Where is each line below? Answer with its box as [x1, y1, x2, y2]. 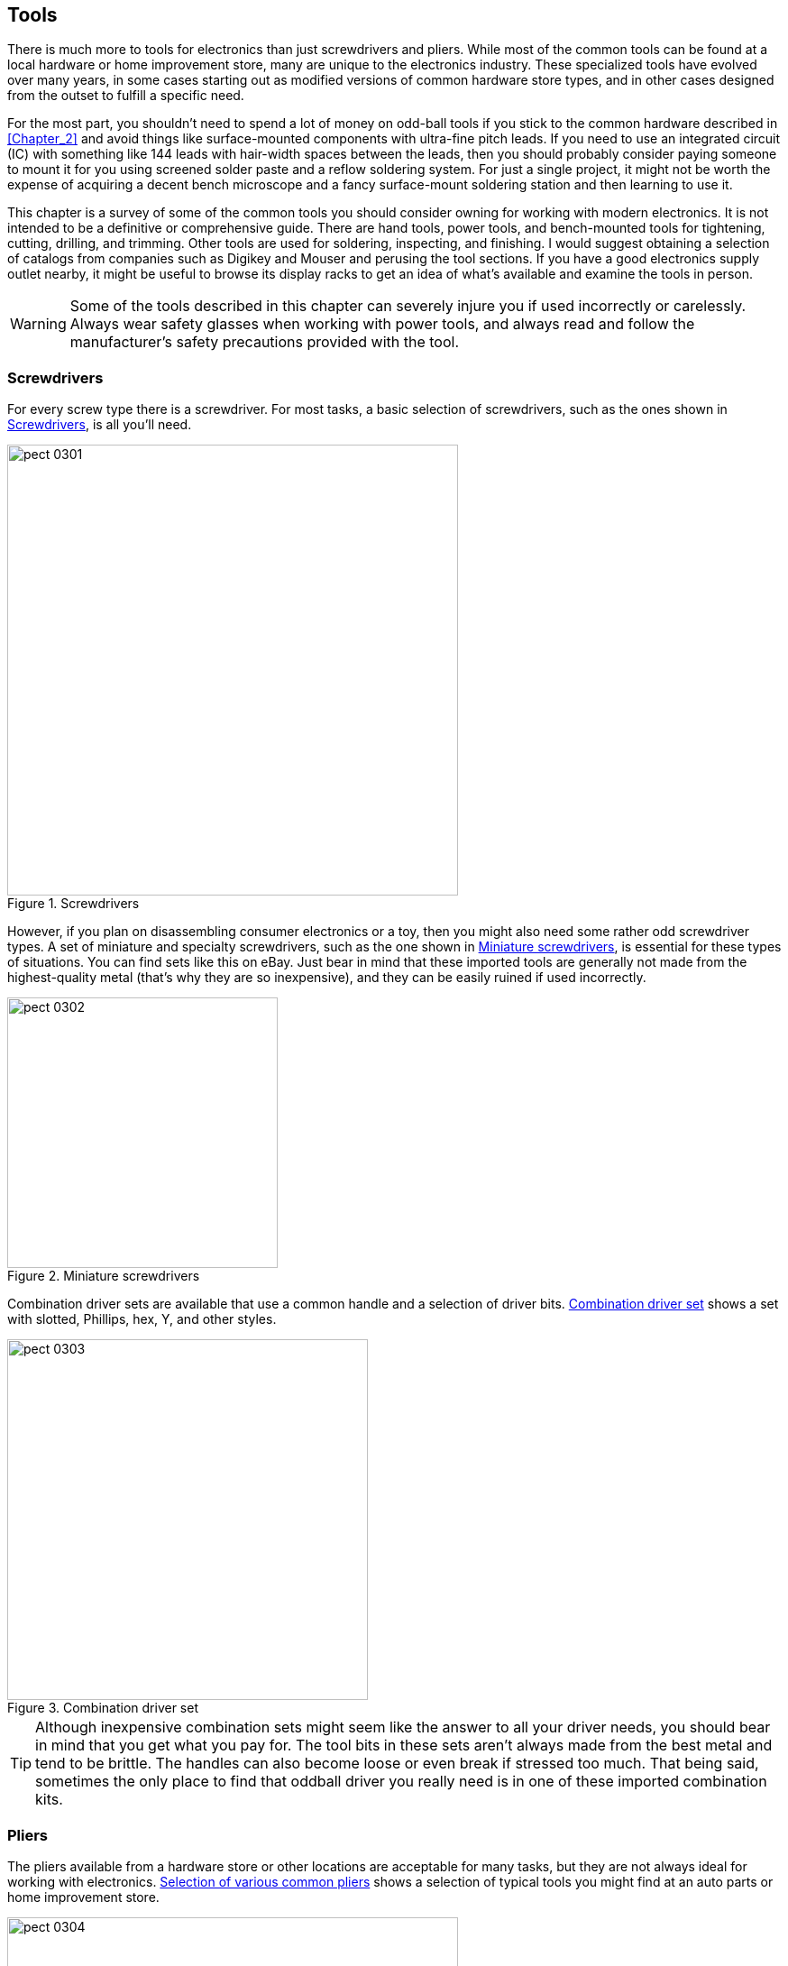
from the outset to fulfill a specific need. [7, 87, 244, 104]
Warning [10, 315, 67, 334]
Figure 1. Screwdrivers [7, 896, 140, 912]
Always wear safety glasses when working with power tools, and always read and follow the [69, 315, 695, 334]
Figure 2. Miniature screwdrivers [7, 1268, 200, 1284]
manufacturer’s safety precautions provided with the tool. [69, 333, 460, 352]
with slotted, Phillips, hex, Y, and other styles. [7, 1311, 277, 1328]
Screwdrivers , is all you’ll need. [7, 417, 192, 433]
